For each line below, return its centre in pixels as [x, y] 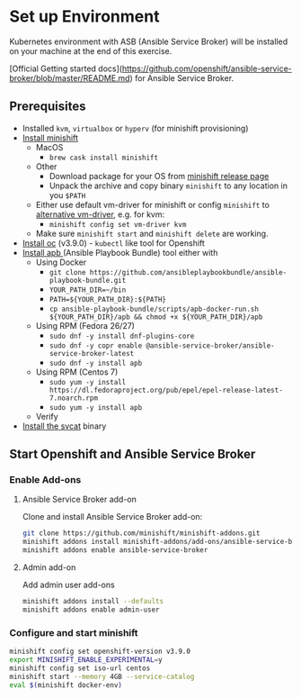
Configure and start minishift [74, 632]
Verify [47, 416]
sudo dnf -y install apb [96, 363]
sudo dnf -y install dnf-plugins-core [122, 336]
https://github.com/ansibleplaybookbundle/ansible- [188, 272]
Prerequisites [48, 107]
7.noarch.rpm [74, 398]
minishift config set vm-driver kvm [118, 224]
